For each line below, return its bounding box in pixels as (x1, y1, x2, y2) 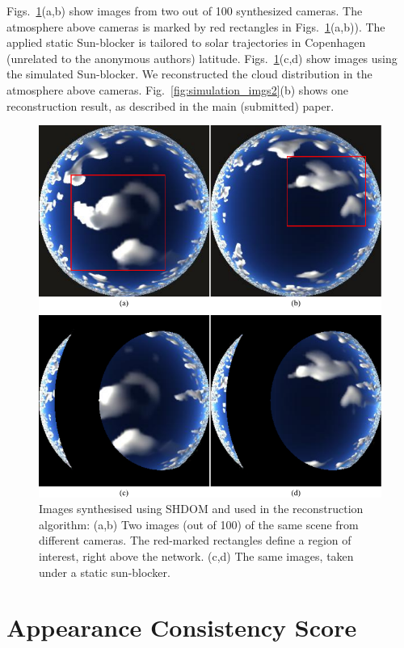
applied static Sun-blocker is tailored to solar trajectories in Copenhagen (6, 34, 366, 51)
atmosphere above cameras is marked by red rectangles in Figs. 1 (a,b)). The (6, 18, 385, 35)
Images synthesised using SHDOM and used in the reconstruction (39, 500, 364, 517)
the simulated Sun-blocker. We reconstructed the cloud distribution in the (6, 65, 372, 82)
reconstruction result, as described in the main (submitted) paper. (6, 97, 335, 114)
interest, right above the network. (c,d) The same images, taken (39, 547, 354, 564)
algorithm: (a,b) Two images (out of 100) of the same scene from (39, 515, 359, 532)
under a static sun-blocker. (39, 563, 170, 580)
